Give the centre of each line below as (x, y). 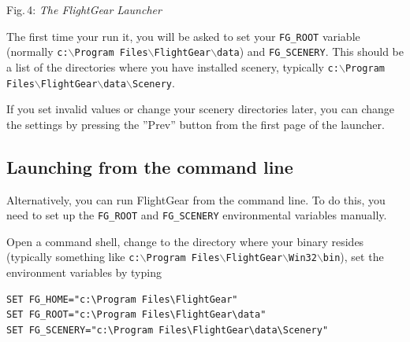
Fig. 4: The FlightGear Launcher (84, 9)
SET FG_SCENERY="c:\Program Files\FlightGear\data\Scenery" (168, 330)
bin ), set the (353, 257)
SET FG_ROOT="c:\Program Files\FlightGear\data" (136, 315)
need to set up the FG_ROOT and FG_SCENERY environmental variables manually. (197, 215)
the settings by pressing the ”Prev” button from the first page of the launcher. (196, 124)
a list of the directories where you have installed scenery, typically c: (173, 66)
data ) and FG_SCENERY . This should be (310, 51)
